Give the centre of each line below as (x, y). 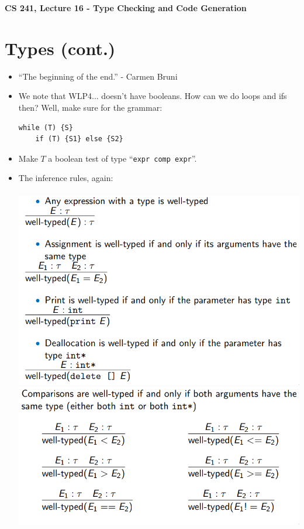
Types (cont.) (60, 48)
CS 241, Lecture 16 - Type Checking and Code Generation (126, 8)
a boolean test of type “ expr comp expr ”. (122, 158)
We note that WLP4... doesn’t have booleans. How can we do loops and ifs (153, 96)
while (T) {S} (46, 127)
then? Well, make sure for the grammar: (90, 107)
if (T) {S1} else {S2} (79, 139)
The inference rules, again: (66, 178)
